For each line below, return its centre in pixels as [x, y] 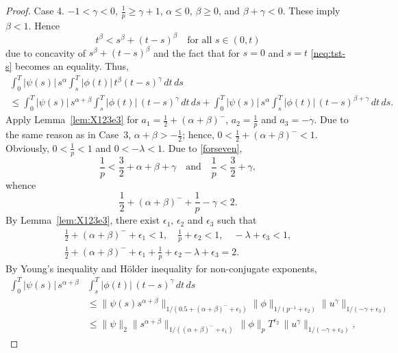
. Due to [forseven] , [202, 147]
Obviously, [27, 147]
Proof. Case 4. [35, 10]
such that [237, 220]
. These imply [311, 10]
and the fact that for [197, 52]
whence [21, 184]
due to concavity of [46, 52]
